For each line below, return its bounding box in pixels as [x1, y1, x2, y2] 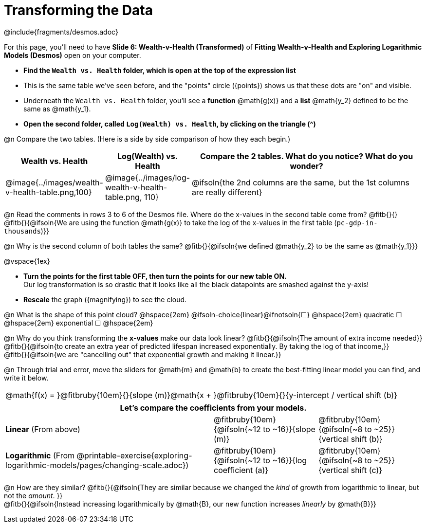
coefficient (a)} [214, 465, 269, 475]
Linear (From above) [5, 424, 80, 434]
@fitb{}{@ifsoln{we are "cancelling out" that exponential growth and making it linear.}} [4, 350, 281, 359]
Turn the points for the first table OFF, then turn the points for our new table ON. [23, 272, 287, 280]
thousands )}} [4, 226, 49, 235]
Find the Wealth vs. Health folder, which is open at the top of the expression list [23, 66, 296, 74]
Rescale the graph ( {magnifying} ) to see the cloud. [23, 295, 187, 304]
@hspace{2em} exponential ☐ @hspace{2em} [4, 318, 153, 327]
